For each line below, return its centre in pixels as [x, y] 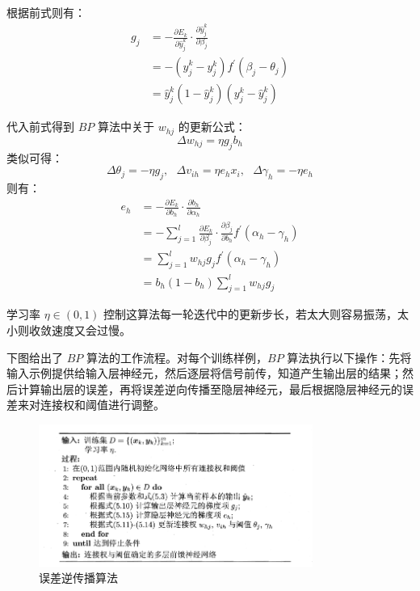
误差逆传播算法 [78, 578]
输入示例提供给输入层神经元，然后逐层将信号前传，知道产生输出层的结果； [204, 373]
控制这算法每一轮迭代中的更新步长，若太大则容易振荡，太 [256, 314]
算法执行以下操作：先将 [349, 357]
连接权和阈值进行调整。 [102, 405]
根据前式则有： [46, 12]
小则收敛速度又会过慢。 [69, 329]
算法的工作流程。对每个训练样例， [176, 357]
